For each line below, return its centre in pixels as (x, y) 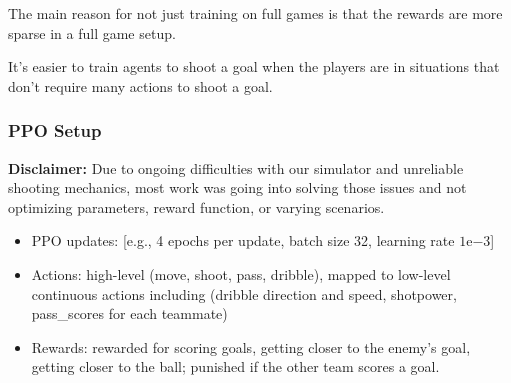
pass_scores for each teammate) (129, 313)
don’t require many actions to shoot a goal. (140, 85)
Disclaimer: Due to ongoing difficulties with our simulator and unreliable (236, 167)
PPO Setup (55, 130)
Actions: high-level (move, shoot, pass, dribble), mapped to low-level (241, 273)
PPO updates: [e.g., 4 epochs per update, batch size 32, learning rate (243, 240)
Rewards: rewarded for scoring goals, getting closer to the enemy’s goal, (251, 346)
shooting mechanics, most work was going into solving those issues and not (237, 187)
